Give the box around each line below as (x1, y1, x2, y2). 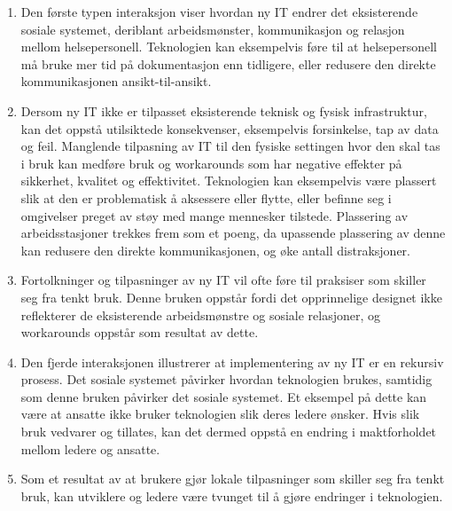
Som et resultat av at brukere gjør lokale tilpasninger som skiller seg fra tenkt (20, 469, 445, 488)
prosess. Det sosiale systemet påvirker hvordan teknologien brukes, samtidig (20, 370, 433, 389)
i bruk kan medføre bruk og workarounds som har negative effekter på (20, 153, 402, 172)
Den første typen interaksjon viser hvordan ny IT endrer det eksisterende (20, 3, 418, 20)
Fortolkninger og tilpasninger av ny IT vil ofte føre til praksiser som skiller (20, 271, 426, 289)
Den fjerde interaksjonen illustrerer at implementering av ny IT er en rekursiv (20, 352, 444, 371)
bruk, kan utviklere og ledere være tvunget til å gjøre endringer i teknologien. (20, 486, 443, 505)
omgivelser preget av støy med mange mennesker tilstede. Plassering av (20, 206, 409, 224)
